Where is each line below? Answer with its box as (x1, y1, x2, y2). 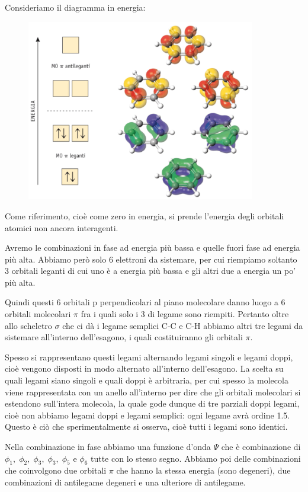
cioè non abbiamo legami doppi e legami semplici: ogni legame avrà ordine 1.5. (5, 408, 290, 421)
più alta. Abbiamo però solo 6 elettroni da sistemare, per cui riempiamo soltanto (5, 253, 297, 265)
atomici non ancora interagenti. (5, 221, 118, 234)
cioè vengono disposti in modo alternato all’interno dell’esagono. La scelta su (5, 362, 284, 375)
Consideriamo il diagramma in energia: (5, 1, 146, 13)
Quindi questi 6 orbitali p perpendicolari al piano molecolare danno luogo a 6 (5, 296, 285, 308)
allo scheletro (5, 319, 52, 331)
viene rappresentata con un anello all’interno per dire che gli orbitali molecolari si (5, 385, 301, 398)
